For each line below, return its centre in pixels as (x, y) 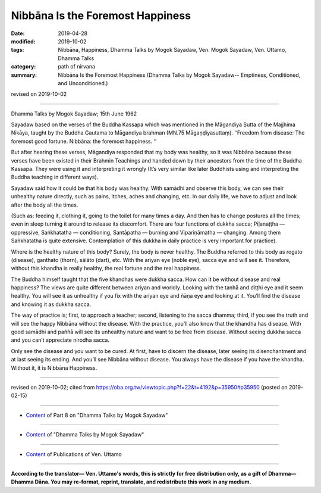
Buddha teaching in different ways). (55, 177)
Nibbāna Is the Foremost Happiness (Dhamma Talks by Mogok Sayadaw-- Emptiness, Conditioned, (179, 75)
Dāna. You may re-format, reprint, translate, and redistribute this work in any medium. (143, 482)
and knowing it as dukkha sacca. (51, 304)
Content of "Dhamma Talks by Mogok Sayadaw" (85, 435)
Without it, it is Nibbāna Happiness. (54, 368)
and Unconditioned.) (83, 83)
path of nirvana (76, 67)
